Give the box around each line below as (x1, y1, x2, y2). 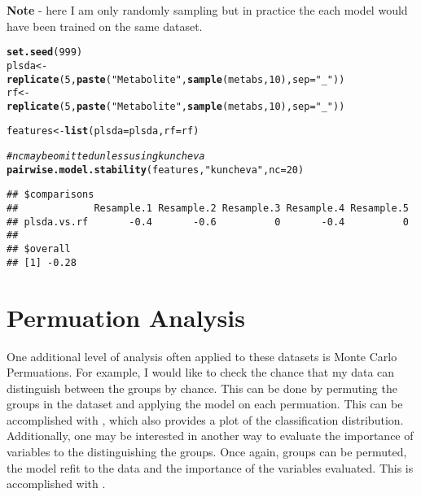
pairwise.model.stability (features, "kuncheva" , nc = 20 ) (7, 163, 305, 176)
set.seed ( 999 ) (7, 46, 83, 59)
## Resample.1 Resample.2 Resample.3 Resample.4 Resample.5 (7, 203, 409, 215)
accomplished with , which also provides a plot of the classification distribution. (7, 411, 404, 428)
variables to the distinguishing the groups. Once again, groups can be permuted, (7, 443, 407, 460)
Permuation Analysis (7, 300, 245, 334)
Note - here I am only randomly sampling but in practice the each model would (7, 2, 408, 18)
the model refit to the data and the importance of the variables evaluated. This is (7, 459, 414, 476)
